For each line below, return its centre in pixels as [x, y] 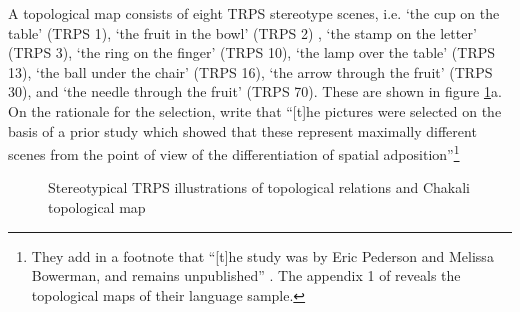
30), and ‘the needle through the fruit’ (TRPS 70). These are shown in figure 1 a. [255, 91]
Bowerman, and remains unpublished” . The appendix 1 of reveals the [246, 275]
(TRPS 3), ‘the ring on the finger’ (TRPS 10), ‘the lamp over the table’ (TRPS [252, 52]
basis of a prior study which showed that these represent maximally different [242, 130]
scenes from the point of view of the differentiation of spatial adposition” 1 [234, 152]
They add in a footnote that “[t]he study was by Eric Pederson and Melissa [262, 255]
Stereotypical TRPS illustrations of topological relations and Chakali [259, 187]
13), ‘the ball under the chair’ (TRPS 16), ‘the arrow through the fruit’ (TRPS [250, 71]
